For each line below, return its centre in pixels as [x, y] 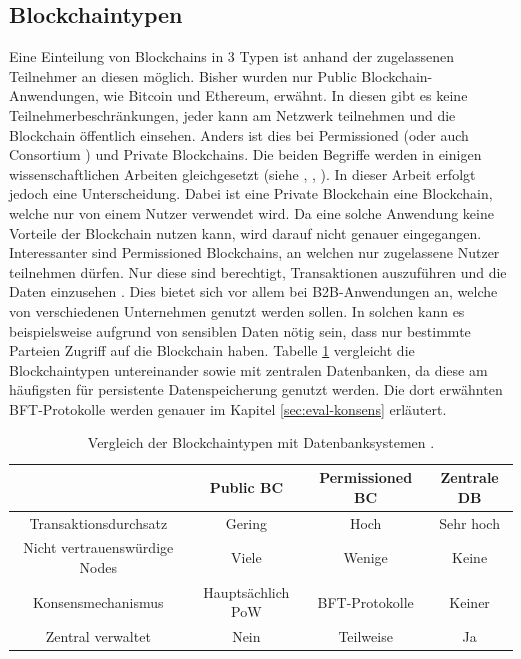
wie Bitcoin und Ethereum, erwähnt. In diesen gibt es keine [285, 95]
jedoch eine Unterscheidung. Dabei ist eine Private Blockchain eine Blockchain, [251, 193]
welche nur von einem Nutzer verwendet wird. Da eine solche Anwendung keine [251, 212]
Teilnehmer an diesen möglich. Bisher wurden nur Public [183, 75]
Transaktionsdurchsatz [98, 522]
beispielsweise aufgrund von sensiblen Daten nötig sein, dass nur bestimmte [240, 330]
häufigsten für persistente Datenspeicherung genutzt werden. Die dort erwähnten [256, 389]
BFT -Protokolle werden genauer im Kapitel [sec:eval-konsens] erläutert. [228, 408]
